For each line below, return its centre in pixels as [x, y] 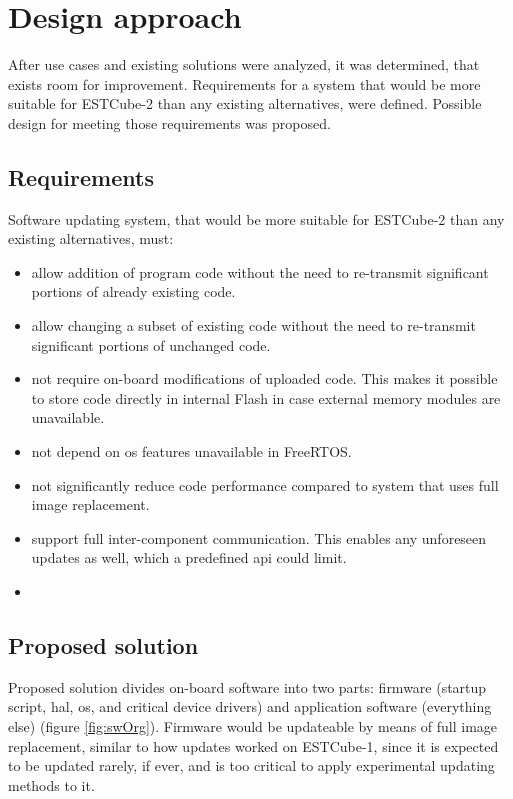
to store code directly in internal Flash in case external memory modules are [266, 397]
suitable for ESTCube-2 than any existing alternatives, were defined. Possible [245, 103]
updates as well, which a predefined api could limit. [189, 557]
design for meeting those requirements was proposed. [169, 122]
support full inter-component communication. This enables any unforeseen [259, 537]
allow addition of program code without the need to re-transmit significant [260, 271]
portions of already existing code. [133, 291]
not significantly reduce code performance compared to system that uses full [265, 484]
